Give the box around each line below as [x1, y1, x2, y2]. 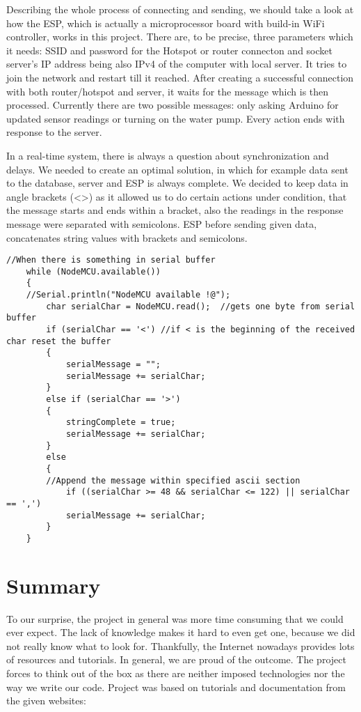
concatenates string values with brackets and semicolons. [6, 230, 248, 245]
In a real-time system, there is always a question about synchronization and [6, 148, 329, 162]
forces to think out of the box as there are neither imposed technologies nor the [6, 666, 345, 680]
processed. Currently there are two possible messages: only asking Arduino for [6, 98, 339, 112]
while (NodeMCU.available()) [26, 266, 161, 277]
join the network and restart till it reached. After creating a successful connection [6, 70, 354, 84]
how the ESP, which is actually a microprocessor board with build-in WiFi [6, 15, 325, 30]
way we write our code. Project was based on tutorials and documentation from [6, 679, 346, 694]
